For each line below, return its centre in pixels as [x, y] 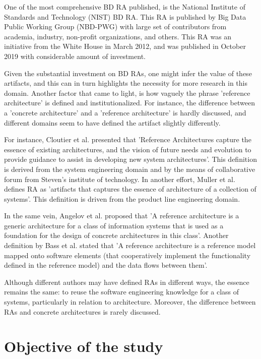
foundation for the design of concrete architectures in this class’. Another [116, 235]
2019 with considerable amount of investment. [75, 56]
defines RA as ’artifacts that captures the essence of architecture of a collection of [130, 189]
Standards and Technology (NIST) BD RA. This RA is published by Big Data [125, 16]
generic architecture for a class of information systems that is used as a [114, 225]
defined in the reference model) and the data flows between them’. [106, 265]
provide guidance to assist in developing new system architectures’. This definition [130, 159]
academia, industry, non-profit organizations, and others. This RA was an [118, 36]
